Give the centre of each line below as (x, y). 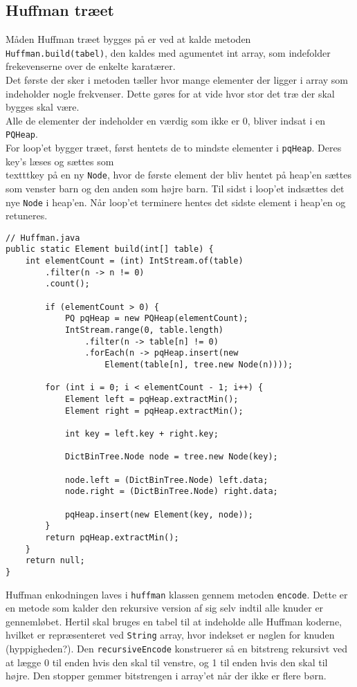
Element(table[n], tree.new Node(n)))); (199, 365)
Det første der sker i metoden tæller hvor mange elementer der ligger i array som (177, 80)
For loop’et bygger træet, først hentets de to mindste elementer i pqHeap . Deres (174, 148)
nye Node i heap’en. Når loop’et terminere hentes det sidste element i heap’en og (176, 202)
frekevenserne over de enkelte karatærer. (91, 66)
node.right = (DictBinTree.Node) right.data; (171, 492)
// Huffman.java (43, 238)
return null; (55, 561)
